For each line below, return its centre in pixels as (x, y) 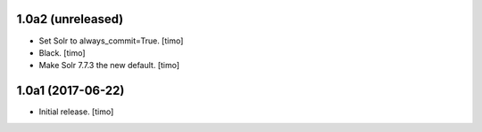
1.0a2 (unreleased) (70, 19)
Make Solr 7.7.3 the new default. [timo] (109, 66)
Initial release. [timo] (76, 112)
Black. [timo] (62, 52)
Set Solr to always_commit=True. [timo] (111, 41)
